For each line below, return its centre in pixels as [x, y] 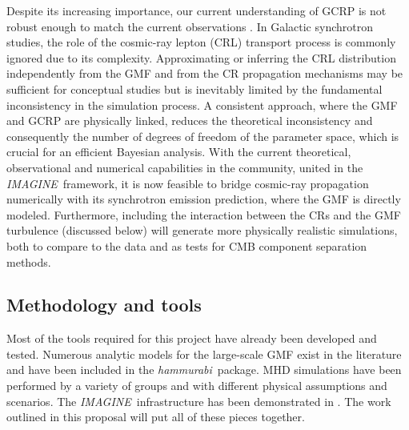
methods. [29, 261]
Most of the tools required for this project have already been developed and [192, 338]
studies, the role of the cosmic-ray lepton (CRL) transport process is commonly [201, 42]
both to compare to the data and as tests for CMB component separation [187, 245]
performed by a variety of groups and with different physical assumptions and [197, 386]
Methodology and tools [104, 305]
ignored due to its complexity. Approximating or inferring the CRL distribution [201, 57]
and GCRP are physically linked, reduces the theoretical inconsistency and [190, 121]
